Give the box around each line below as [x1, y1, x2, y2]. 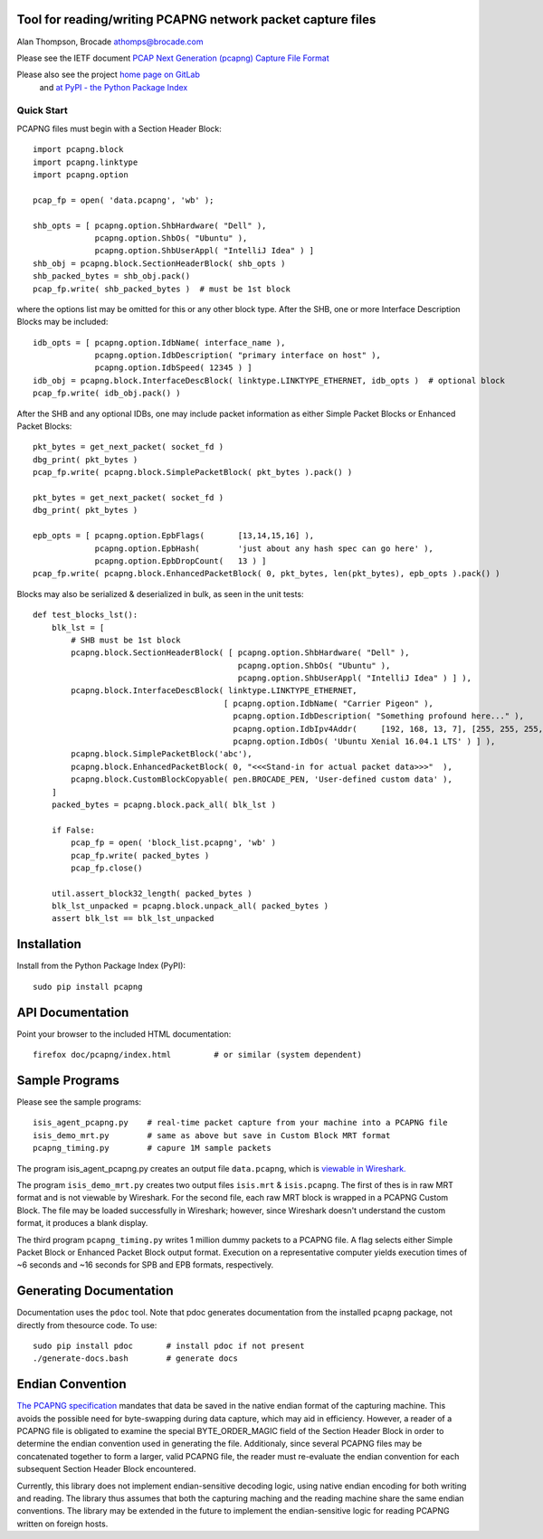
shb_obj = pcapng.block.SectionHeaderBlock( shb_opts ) [33, 258, 286, 269]
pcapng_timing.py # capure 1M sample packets [33, 1143, 271, 1154]
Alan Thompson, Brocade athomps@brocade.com [16, 36, 204, 47]
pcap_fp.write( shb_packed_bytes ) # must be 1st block [33, 283, 291, 294]
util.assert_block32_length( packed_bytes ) [51, 888, 252, 898]
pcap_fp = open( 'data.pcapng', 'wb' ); [33, 195, 214, 205]
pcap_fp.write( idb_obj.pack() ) [33, 388, 181, 398]
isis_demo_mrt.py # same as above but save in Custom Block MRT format [33, 1130, 391, 1140]
